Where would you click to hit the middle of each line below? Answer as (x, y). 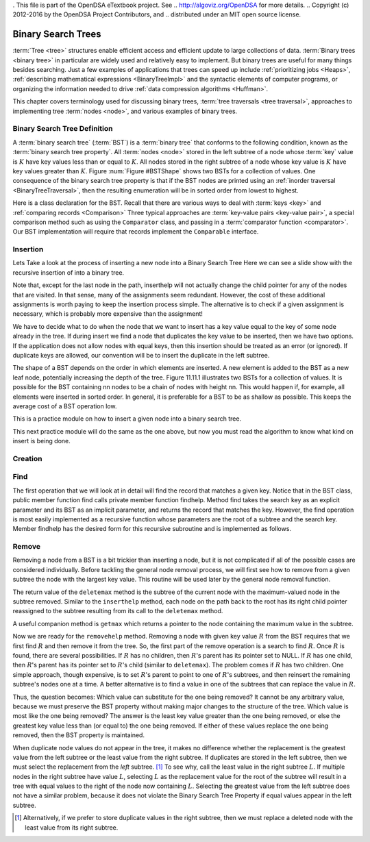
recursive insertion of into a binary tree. (69, 272)
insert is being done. (42, 441)
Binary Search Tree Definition (63, 129)
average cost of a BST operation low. (65, 406)
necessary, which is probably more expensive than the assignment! (108, 314)
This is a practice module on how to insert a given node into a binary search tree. (127, 419)
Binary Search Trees (57, 34)
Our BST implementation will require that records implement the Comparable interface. (136, 232)
